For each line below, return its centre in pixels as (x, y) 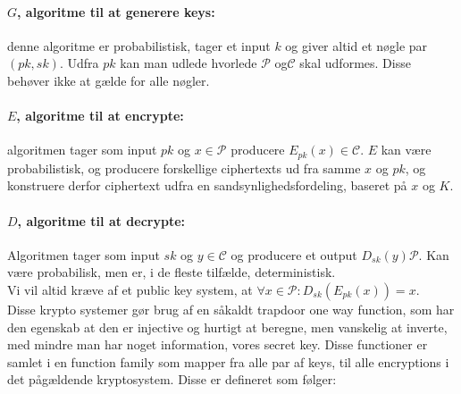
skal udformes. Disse (355, 63)
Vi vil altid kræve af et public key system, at (130, 289)
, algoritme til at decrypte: (101, 220)
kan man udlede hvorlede (189, 63)
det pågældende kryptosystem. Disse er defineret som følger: (172, 379)
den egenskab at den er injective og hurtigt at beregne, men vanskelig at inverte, (227, 327)
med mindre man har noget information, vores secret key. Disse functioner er (218, 344)
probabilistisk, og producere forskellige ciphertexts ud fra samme (184, 168)
